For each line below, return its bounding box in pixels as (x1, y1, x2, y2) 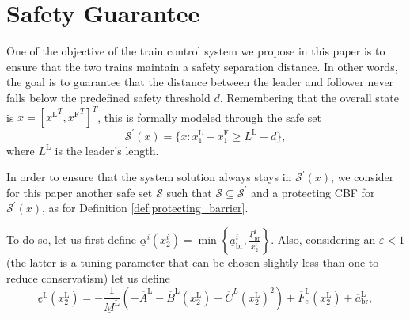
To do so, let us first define (6, 231, 136, 248)
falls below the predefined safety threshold (6, 89, 211, 105)
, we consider (331, 169, 394, 185)
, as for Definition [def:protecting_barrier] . (42, 199, 249, 216)
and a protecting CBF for (250, 184, 375, 200)
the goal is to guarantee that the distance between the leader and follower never (6, 74, 394, 90)
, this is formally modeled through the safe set (97, 108, 322, 124)
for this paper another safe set (6, 184, 153, 200)
